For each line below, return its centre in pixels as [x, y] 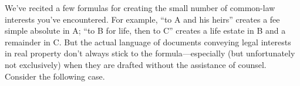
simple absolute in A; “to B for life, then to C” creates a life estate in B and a [145, 31]
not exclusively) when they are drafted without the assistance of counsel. [136, 64]
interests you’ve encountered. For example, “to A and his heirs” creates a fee [142, 19]
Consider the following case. [55, 76]
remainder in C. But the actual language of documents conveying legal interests [148, 42]
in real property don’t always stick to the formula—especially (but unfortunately [150, 53]
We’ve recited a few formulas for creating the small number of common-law [140, 8]
